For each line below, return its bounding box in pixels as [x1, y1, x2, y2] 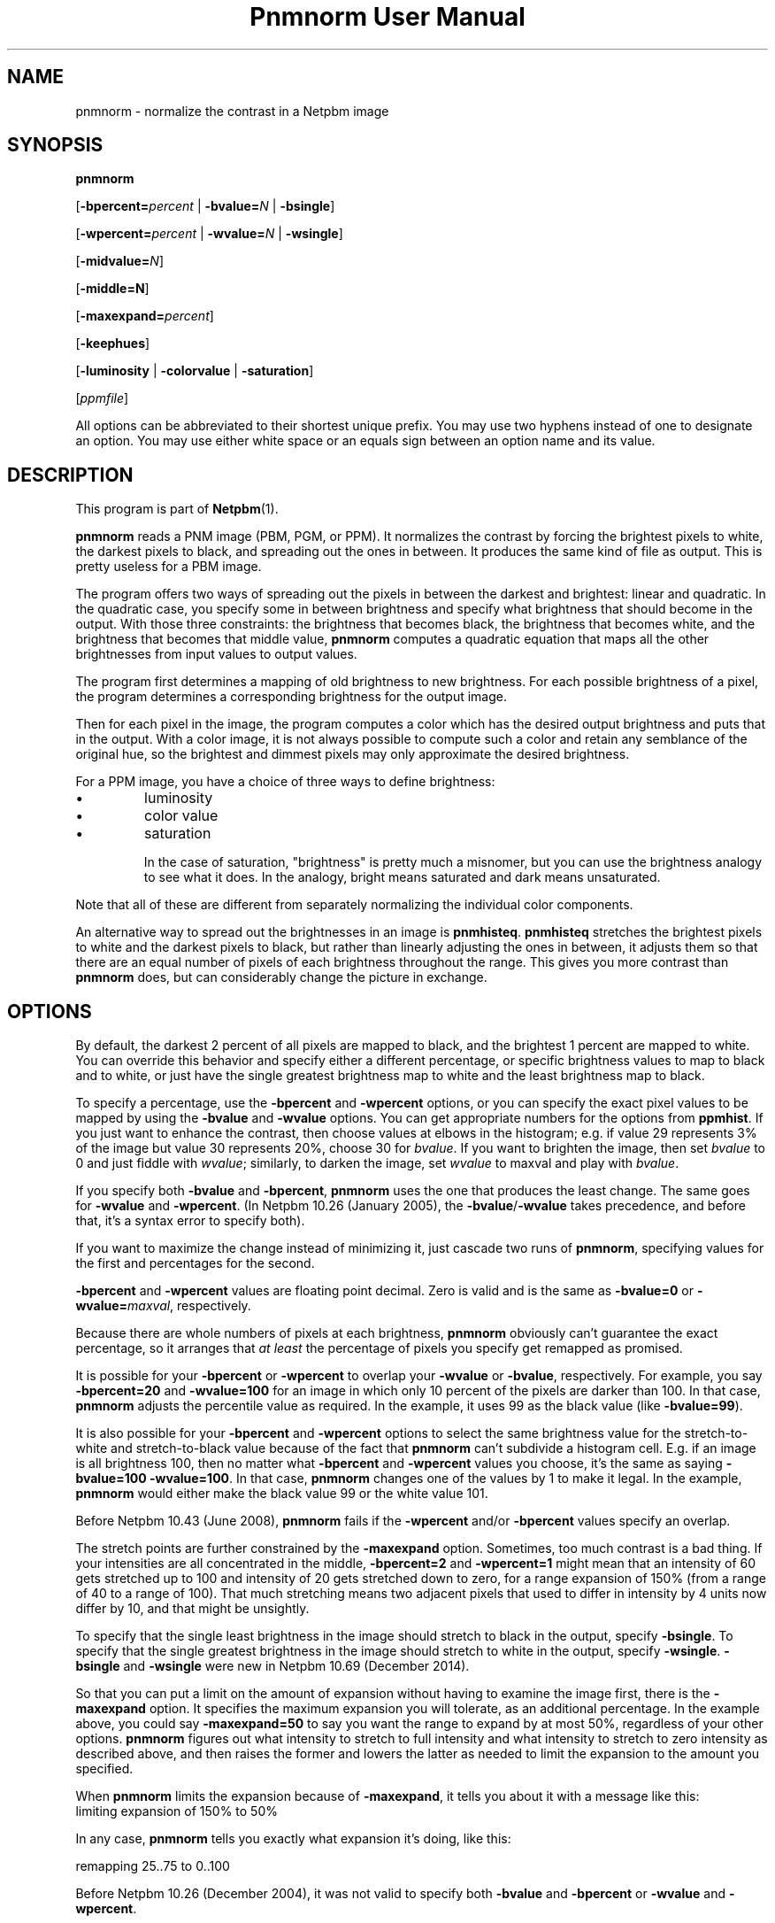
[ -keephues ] [75, 336, 150, 351]
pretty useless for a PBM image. [75, 559, 262, 575]
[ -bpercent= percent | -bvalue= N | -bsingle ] [75, 198, 335, 214]
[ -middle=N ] [75, 281, 150, 297]
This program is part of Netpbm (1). [75, 501, 279, 517]
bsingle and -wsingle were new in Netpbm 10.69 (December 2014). [75, 1658, 470, 1674]
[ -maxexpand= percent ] [75, 308, 214, 324]
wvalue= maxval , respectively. [75, 1298, 251, 1314]
